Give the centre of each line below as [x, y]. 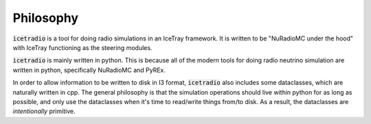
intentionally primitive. [44, 111]
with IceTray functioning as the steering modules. [82, 47]
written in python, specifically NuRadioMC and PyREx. [89, 70]
